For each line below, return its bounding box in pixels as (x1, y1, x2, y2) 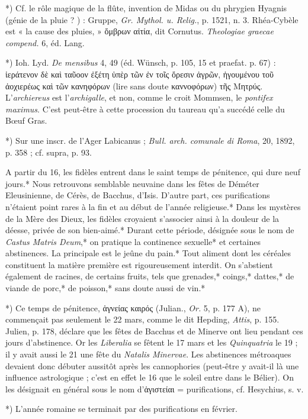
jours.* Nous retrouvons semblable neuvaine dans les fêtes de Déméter (5, 177, 259, 189)
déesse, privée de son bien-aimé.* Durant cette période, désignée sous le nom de (5, 224, 294, 236)
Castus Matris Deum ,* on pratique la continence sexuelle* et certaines (5, 235, 261, 247)
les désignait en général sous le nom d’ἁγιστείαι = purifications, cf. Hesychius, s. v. (5, 382, 304, 395)
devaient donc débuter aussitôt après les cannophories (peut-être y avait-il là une (5, 359, 299, 372)
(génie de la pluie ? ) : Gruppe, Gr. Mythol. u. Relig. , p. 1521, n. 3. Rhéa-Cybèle (5, 13, 299, 25)
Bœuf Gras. (5, 114, 47, 127)
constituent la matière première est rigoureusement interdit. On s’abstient (5, 258, 273, 270)
